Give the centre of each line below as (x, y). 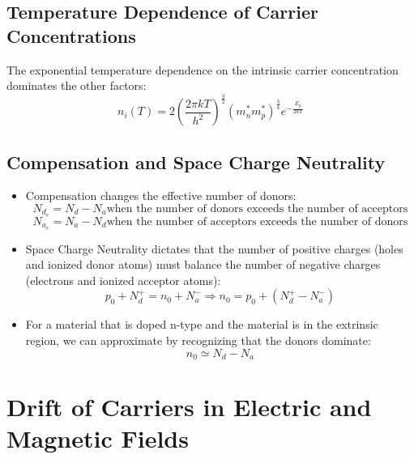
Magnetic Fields (98, 438)
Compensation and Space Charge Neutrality (196, 161)
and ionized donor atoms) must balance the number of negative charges (203, 264)
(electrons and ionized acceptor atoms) (122, 280)
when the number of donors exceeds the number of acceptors (257, 208)
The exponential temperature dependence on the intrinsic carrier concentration (203, 69)
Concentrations (71, 35)
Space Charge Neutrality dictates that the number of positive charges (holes (214, 248)
